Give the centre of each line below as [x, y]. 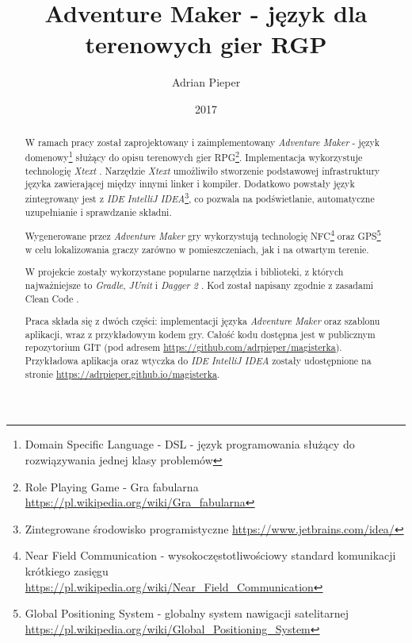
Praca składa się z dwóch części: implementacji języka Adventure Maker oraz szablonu [202, 321]
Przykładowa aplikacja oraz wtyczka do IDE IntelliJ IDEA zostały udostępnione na [198, 361]
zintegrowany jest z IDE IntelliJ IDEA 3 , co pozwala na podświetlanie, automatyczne [200, 197]
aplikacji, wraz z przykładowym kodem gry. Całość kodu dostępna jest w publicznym [200, 334]
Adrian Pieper [206, 82]
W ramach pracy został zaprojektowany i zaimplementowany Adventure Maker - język [202, 142]
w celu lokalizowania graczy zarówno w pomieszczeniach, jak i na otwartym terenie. [197, 249]
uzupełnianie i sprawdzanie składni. [98, 212]
